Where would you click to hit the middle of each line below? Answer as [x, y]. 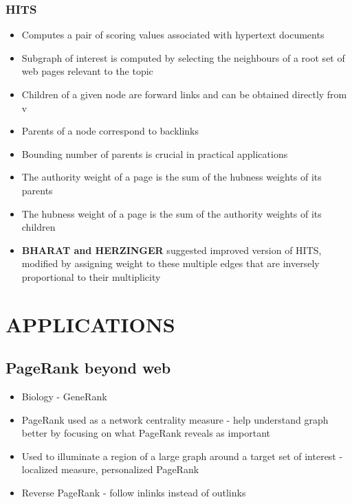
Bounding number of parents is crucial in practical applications [155, 153]
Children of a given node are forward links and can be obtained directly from [184, 94]
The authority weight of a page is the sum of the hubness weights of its [172, 177]
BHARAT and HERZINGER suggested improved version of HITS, [172, 250]
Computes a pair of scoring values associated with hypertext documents [173, 35]
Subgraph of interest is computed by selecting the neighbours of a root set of [183, 57]
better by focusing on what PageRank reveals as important [146, 433]
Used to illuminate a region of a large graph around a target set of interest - [182, 456]
